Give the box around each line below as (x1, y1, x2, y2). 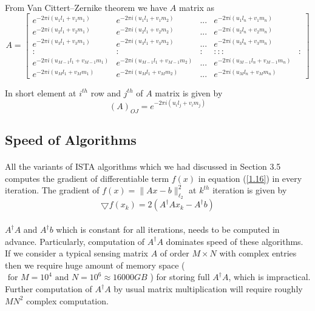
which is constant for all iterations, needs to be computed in (56, 223, 280, 236)
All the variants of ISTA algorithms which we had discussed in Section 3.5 (5, 160, 281, 173)
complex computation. (26, 294, 109, 307)
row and (90, 86, 121, 99)
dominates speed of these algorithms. (166, 235, 303, 247)
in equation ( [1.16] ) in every (198, 172, 302, 184)
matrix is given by (155, 86, 223, 99)
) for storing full (150, 270, 210, 283)
